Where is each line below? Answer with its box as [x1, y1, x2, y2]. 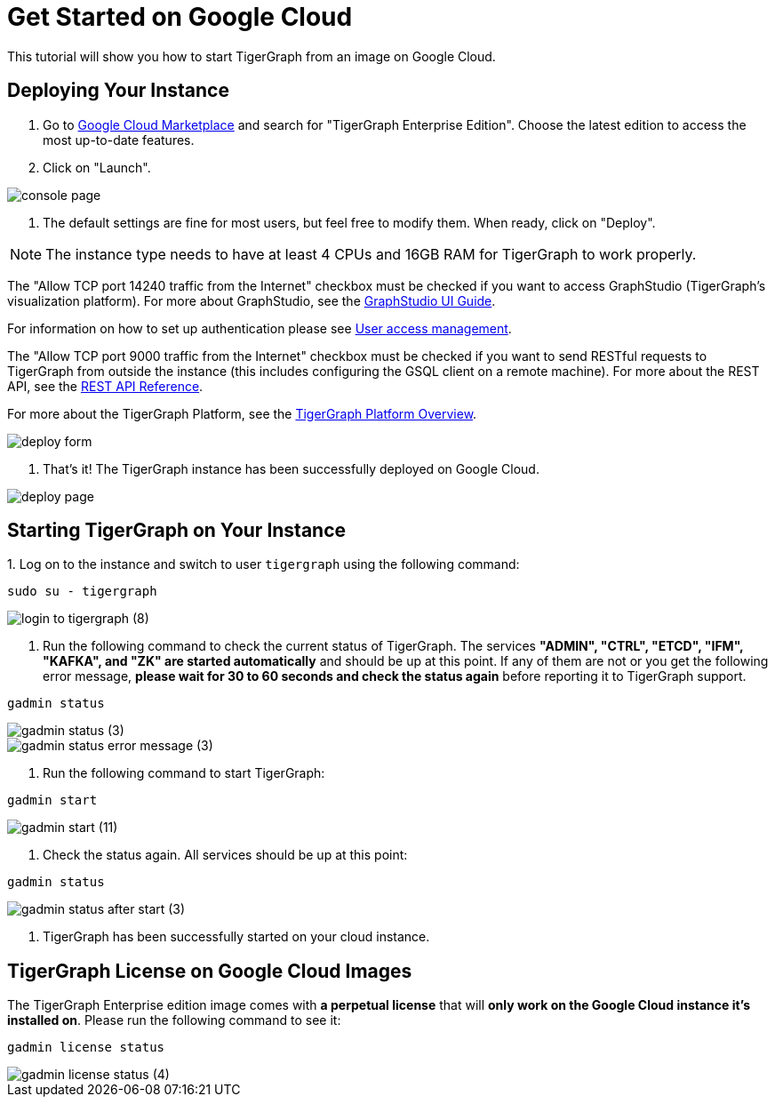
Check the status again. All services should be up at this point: [43, 847, 408, 863]
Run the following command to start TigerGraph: [43, 765, 325, 781]
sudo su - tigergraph [7, 584, 157, 599]
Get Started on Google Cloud [7, 2, 353, 32]
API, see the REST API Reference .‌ [7, 378, 204, 394]
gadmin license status [7, 1040, 165, 1055]
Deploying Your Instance [7, 79, 229, 102]
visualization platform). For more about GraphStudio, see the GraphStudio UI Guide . [7, 292, 496, 308]
